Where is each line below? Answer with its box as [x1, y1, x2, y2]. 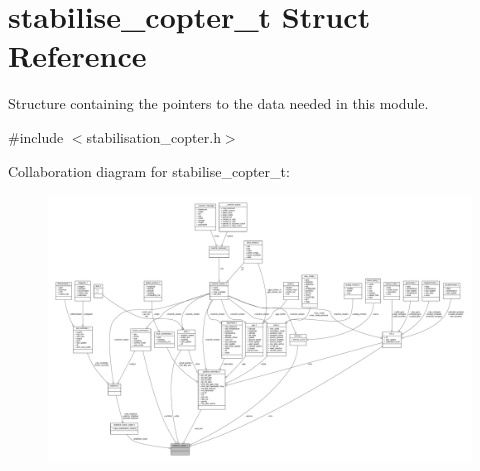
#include [8, 126, 64, 147]
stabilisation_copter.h [86, 126, 221, 147]
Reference [8, 35, 147, 76]
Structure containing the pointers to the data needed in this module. [8, 93, 429, 114]
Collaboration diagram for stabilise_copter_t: [8, 160, 290, 181]
